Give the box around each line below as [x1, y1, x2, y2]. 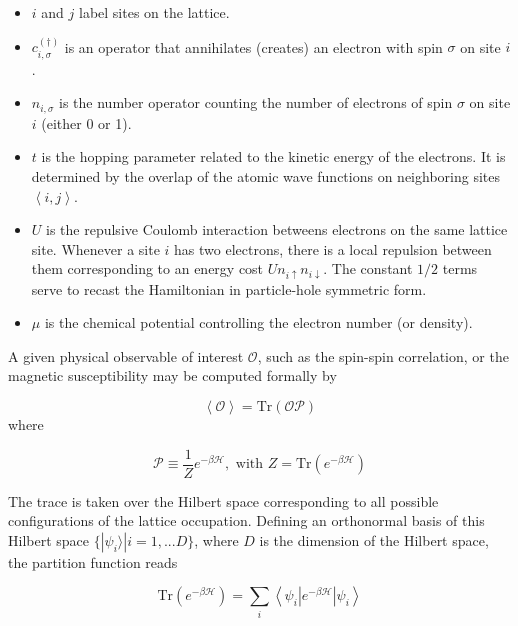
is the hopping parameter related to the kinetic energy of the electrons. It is [41, 146, 506, 167]
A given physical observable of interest [8, 345, 244, 366]
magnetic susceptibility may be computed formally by [8, 365, 337, 386]
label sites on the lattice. [78, 2, 230, 22]
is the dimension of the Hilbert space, [259, 529, 489, 550]
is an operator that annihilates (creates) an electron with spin [64, 36, 443, 57]
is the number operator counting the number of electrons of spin [59, 92, 453, 113]
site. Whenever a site [31, 238, 160, 259]
